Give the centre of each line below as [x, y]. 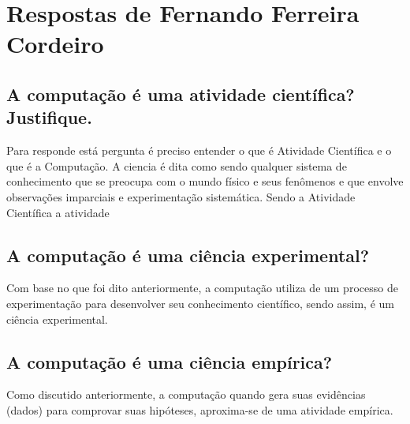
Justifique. [49, 117]
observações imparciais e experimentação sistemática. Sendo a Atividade [181, 196]
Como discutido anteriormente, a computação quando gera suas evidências [186, 394]
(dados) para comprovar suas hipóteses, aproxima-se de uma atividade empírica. [200, 409]
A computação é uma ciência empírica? [170, 361]
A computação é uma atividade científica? [181, 94]
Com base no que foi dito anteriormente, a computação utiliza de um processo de [202, 288]
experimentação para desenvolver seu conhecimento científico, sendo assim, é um [200, 303]
